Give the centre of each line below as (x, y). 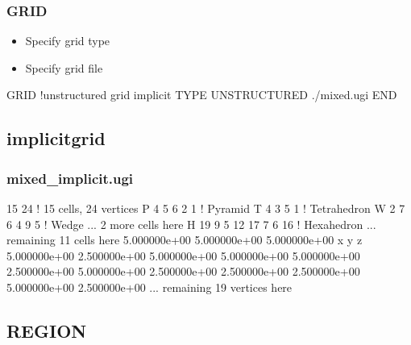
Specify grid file (64, 67)
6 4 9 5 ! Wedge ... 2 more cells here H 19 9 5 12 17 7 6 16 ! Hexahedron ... (191, 224)
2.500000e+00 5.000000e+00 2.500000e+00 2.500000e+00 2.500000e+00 (183, 271)
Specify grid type (68, 41)
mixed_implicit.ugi (70, 178)
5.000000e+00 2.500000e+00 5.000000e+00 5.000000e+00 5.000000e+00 (183, 255)
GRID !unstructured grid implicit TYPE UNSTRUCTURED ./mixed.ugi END (202, 95)
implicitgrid (56, 138)
